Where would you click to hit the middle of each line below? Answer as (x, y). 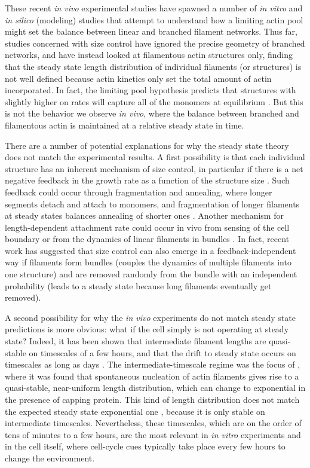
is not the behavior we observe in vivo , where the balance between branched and (152, 113)
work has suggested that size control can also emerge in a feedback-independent (151, 250)
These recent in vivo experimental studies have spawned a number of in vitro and (154, 8)
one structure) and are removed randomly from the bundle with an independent (151, 274)
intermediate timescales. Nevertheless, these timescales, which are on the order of (153, 423)
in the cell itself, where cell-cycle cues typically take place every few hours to (145, 446)
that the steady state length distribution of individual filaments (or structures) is (153, 66)
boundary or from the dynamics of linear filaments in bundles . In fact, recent (147, 239)
